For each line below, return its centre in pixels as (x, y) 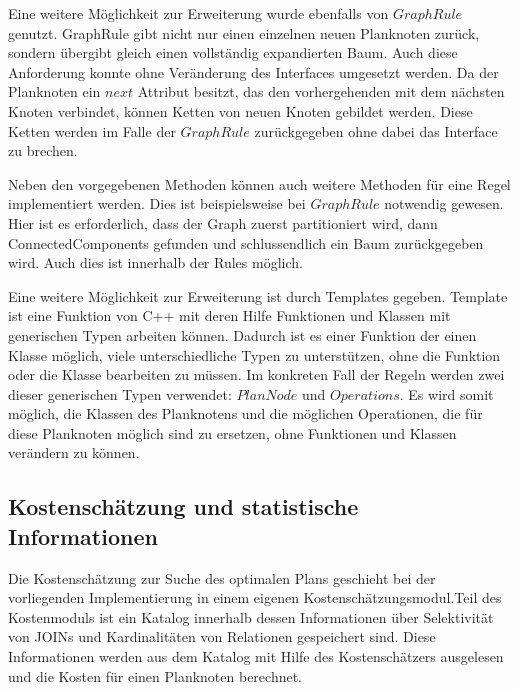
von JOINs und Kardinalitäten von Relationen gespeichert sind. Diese (222, 636)
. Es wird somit (446, 393)
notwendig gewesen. (444, 203)
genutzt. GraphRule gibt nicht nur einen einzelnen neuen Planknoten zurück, (244, 32)
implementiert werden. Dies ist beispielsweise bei (157, 203)
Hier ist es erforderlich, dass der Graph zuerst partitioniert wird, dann (223, 222)
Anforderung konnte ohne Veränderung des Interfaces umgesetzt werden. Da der (253, 71)
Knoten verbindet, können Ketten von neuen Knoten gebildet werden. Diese (240, 110)
